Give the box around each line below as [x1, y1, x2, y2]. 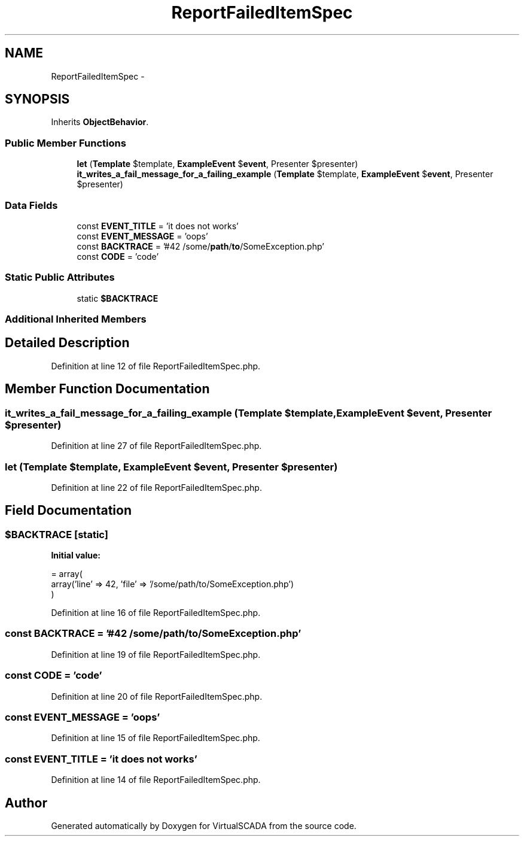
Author [5, 795, 47, 810]
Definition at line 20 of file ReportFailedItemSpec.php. [51, 691, 263, 702]
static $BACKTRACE [77, 293, 159, 303]
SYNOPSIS [5, 92, 70, 107]
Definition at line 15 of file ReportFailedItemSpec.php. [51, 733, 260, 743]
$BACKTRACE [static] [5, 528, 108, 541]
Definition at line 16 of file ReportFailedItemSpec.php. [51, 608, 261, 618]
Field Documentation [5, 503, 132, 518]
